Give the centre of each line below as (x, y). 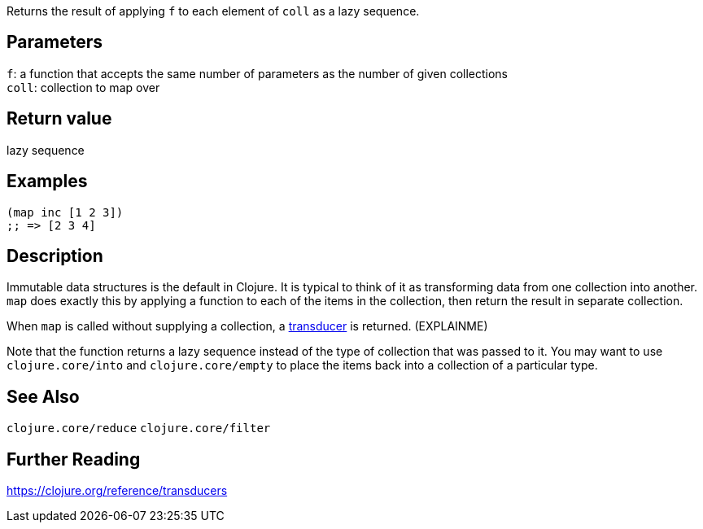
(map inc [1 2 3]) (65, 212)
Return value (59, 119)
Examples (47, 181)
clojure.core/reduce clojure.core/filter (139, 428)
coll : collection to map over (83, 87)
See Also (43, 396)
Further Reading (74, 459)
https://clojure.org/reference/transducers (117, 491)
